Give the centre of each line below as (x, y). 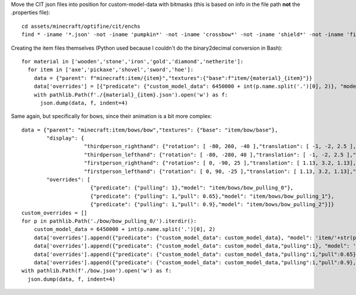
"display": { (65, 138)
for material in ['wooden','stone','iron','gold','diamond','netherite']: (133, 61)
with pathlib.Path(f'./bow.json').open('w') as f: (97, 271)
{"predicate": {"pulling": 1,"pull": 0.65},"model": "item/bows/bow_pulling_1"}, (212, 196)
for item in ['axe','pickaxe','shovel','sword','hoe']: (111, 70)
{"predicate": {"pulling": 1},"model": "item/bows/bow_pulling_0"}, (192, 188)
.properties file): (31, 12)
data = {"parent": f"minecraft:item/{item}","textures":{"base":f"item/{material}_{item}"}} (173, 78)
